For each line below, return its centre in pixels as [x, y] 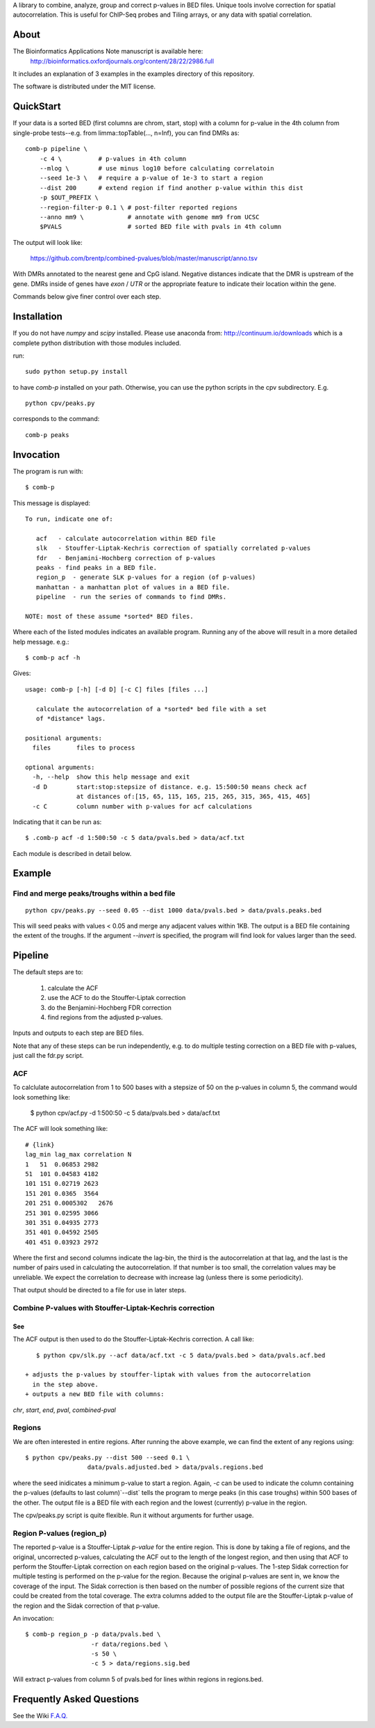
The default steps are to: [48, 972]
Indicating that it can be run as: [57, 822]
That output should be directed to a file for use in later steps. [100, 1290]
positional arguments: [64, 738]
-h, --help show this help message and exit [111, 777]
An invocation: [33, 1618]
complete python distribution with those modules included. [97, 343]
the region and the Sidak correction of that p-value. [86, 1606]
